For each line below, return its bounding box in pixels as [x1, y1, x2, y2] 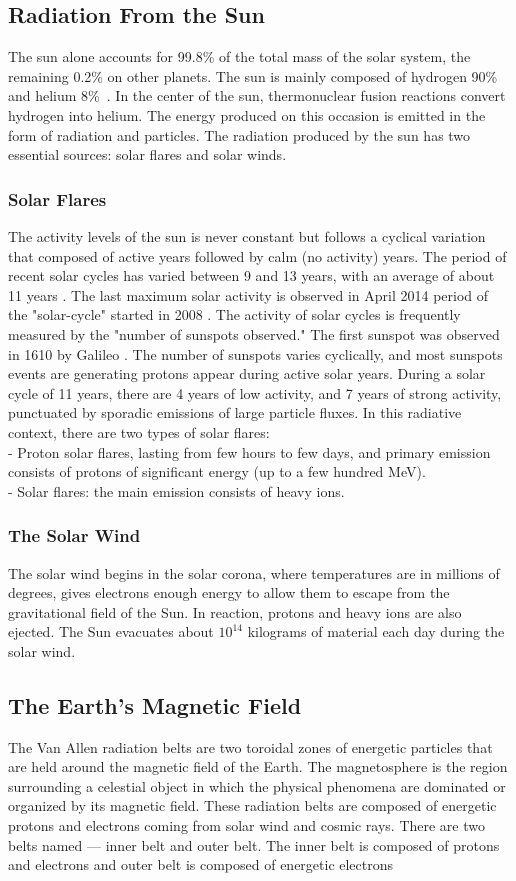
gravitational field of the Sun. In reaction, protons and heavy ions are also [8, 601, 462, 622]
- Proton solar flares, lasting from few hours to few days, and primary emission [8, 441, 491, 462]
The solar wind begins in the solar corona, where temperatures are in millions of [8, 562, 500, 583]
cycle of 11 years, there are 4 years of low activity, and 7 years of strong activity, [8, 382, 502, 403]
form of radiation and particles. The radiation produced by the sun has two [8, 124, 471, 145]
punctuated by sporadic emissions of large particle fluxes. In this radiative [8, 402, 462, 423]
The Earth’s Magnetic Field [8, 689, 302, 720]
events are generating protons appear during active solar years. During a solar [8, 363, 486, 384]
